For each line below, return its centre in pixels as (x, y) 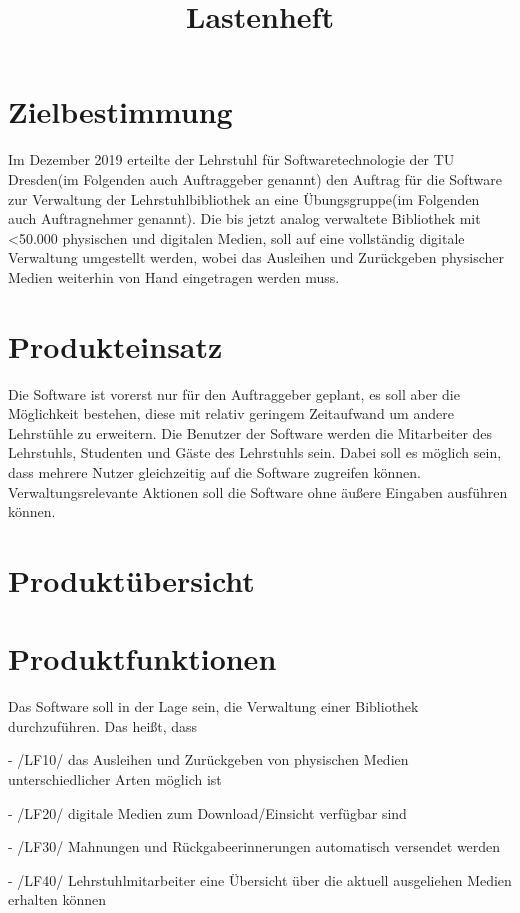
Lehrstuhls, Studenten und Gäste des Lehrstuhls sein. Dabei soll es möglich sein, (255, 452)
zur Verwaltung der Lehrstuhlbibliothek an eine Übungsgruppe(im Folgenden (244, 198)
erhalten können (57, 899)
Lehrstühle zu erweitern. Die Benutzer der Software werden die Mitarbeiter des (250, 432)
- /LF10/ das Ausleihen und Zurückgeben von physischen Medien (208, 759)
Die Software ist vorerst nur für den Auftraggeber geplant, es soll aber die (234, 393)
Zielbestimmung (120, 111)
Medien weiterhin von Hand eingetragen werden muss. (174, 276)
